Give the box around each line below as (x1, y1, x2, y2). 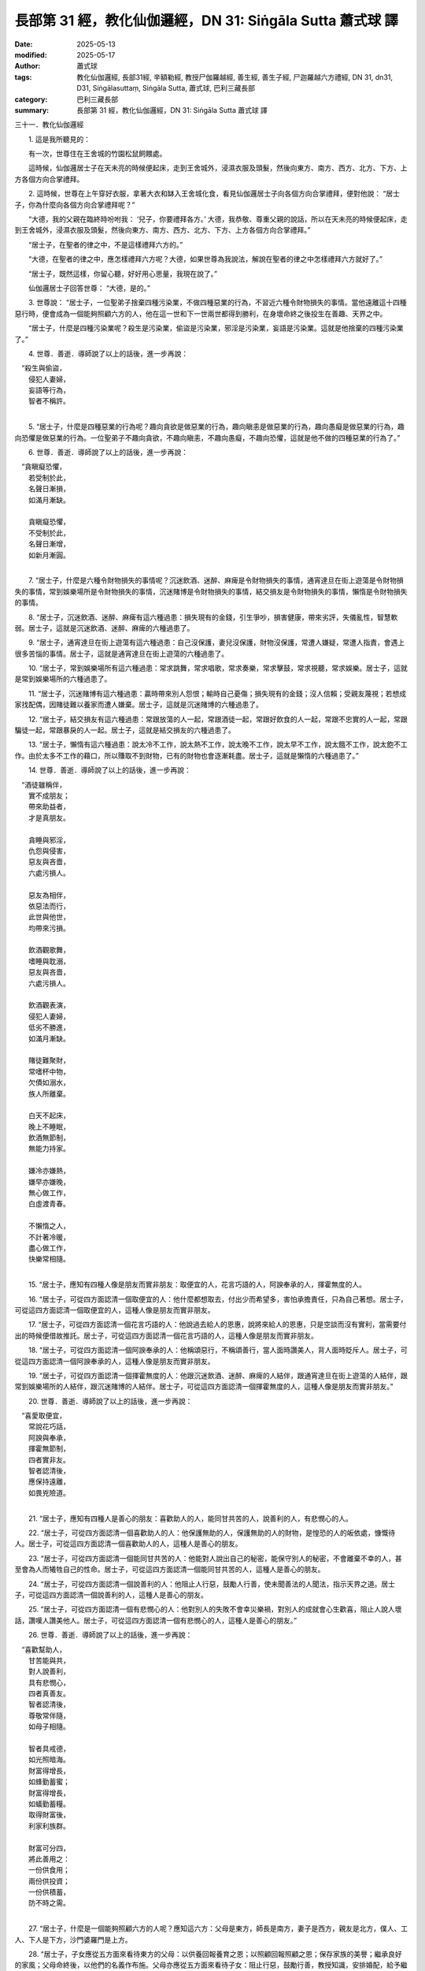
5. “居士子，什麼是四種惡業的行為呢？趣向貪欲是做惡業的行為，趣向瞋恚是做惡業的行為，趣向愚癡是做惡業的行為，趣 (28, 422, 405, 431)
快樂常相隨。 (28, 1254, 70, 1264)
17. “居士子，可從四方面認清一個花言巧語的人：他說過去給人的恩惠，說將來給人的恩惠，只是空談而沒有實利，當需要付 (28, 1320, 407, 1329)
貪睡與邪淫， (28, 835, 70, 844)
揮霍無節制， (28, 1444, 70, 1454)
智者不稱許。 (28, 397, 70, 406)
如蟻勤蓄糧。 (28, 1798, 70, 1809)
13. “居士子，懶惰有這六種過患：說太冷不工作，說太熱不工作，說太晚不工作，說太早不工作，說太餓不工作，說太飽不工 (28, 740, 408, 749)
